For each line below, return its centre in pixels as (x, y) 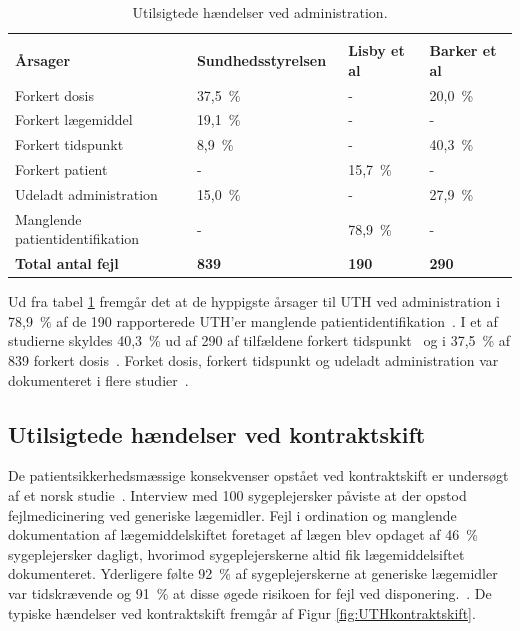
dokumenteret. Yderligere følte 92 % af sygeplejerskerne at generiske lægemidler (253, 573)
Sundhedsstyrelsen (261, 59)
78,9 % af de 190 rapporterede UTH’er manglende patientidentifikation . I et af (253, 320)
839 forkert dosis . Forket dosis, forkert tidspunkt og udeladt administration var (253, 360)
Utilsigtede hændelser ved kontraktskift (217, 433)
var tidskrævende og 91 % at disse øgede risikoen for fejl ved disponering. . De (250, 593)
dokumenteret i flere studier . (98, 379)
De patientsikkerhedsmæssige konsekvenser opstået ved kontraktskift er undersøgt (258, 475)
